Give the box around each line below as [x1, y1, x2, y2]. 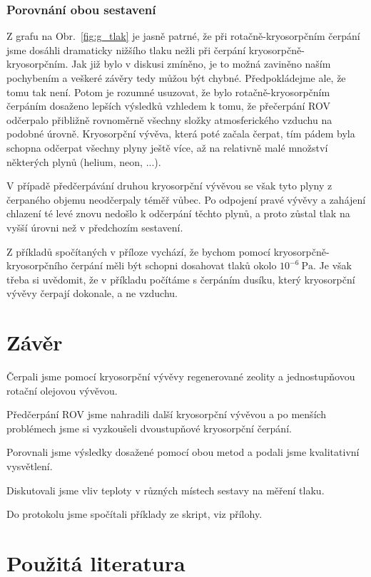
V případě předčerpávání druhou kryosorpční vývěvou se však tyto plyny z [6, 178, 332, 193]
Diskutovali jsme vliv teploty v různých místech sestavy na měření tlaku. [6, 482, 325, 497]
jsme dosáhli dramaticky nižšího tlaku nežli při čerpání [6, 42, 246, 57]
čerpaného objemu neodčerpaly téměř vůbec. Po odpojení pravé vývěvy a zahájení [6, 192, 366, 207]
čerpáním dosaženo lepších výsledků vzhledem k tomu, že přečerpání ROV [6, 98, 330, 113]
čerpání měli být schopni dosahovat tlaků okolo [71, 258, 277, 273]
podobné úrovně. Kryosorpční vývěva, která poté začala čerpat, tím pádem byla [6, 126, 355, 141]
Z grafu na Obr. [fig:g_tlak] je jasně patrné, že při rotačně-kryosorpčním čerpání [6, 28, 360, 43]
